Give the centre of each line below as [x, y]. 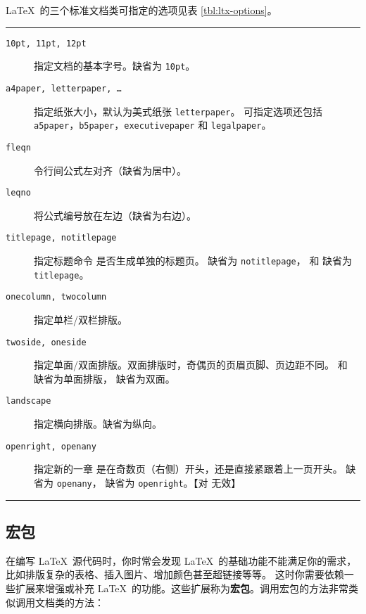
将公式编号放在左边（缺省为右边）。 [115, 215]
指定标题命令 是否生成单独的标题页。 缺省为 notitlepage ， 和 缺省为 [193, 261]
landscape [29, 401]
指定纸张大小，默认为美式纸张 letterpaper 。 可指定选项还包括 [178, 111]
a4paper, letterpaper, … [64, 88]
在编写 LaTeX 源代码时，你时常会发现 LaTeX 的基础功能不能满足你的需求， [181, 560]
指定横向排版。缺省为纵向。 [98, 424]
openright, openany [51, 446]
